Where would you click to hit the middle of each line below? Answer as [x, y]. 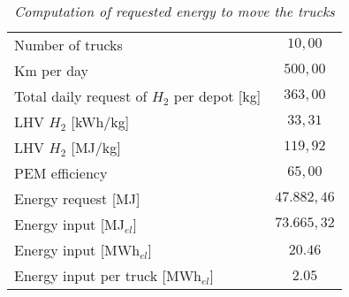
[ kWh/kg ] [100, 122]
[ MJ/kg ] [96, 147]
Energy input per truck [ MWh [108, 275]
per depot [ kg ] [217, 96]
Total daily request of [81, 96]
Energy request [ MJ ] [77, 198]
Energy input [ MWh [77, 250]
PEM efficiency [61, 173]
